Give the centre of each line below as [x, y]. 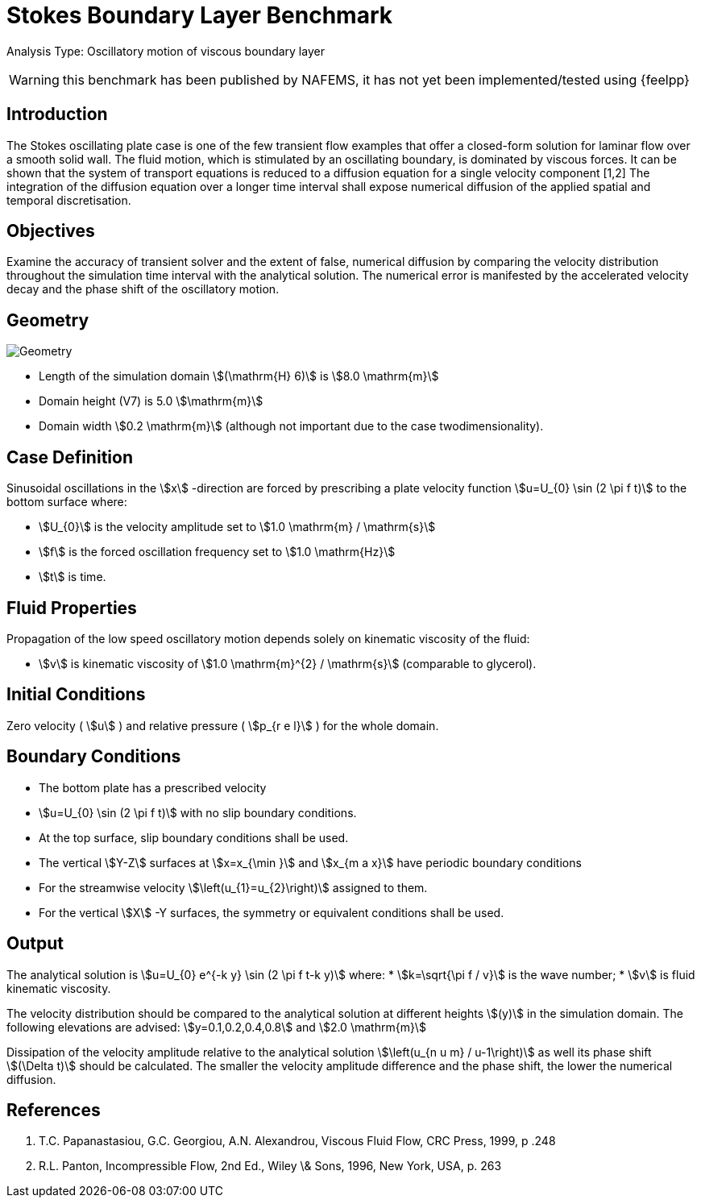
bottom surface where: [67, 502]
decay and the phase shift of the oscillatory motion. [143, 289]
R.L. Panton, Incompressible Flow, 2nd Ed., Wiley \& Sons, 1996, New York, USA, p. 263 [270, 1166]
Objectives [51, 231]
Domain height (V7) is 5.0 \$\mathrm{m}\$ [151, 401]
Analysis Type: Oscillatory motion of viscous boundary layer [166, 51]
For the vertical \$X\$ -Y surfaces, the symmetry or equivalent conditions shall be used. [272, 912]
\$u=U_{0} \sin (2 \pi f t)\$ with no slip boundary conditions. [198, 812]
